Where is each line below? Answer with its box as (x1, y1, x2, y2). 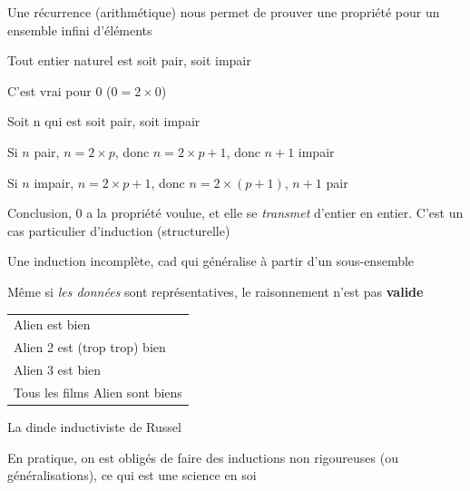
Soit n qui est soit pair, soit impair (7, 112, 201, 131)
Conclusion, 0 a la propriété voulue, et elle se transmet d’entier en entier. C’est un (7, 203, 464, 222)
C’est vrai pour (7, 81, 92, 100)
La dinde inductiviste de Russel (7, 417, 181, 436)
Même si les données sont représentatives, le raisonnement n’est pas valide (7, 281, 424, 300)
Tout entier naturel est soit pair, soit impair (7, 51, 251, 70)
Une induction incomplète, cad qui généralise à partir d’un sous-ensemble (7, 251, 415, 270)
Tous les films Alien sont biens (14, 382, 182, 401)
